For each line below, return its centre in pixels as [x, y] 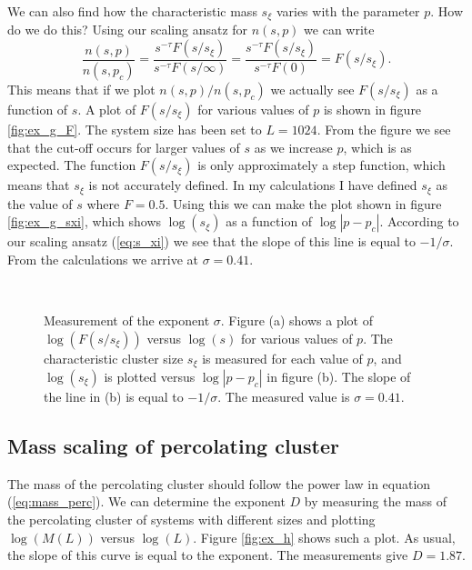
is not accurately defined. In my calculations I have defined [253, 185]
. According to [419, 221]
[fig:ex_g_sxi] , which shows [85, 221]
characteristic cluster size [114, 358]
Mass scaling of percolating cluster [173, 445]
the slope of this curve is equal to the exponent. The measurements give [208, 555]
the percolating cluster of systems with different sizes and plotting [191, 519]
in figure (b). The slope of [339, 376]
